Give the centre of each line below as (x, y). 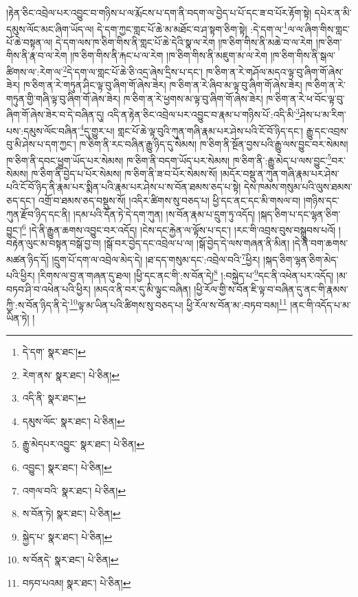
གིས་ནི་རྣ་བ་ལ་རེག (37, 55)
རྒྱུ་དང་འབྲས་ (327, 130)
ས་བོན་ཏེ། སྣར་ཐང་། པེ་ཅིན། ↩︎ (71, 513)
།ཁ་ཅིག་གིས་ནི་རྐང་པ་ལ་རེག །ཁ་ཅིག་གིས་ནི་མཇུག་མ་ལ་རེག (169, 55)
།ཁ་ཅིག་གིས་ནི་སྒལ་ (303, 55)
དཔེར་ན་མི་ (333, 12)
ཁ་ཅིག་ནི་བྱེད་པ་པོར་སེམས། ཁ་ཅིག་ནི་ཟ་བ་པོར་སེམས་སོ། (124, 173)
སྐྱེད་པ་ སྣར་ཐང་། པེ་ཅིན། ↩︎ (67, 536)
